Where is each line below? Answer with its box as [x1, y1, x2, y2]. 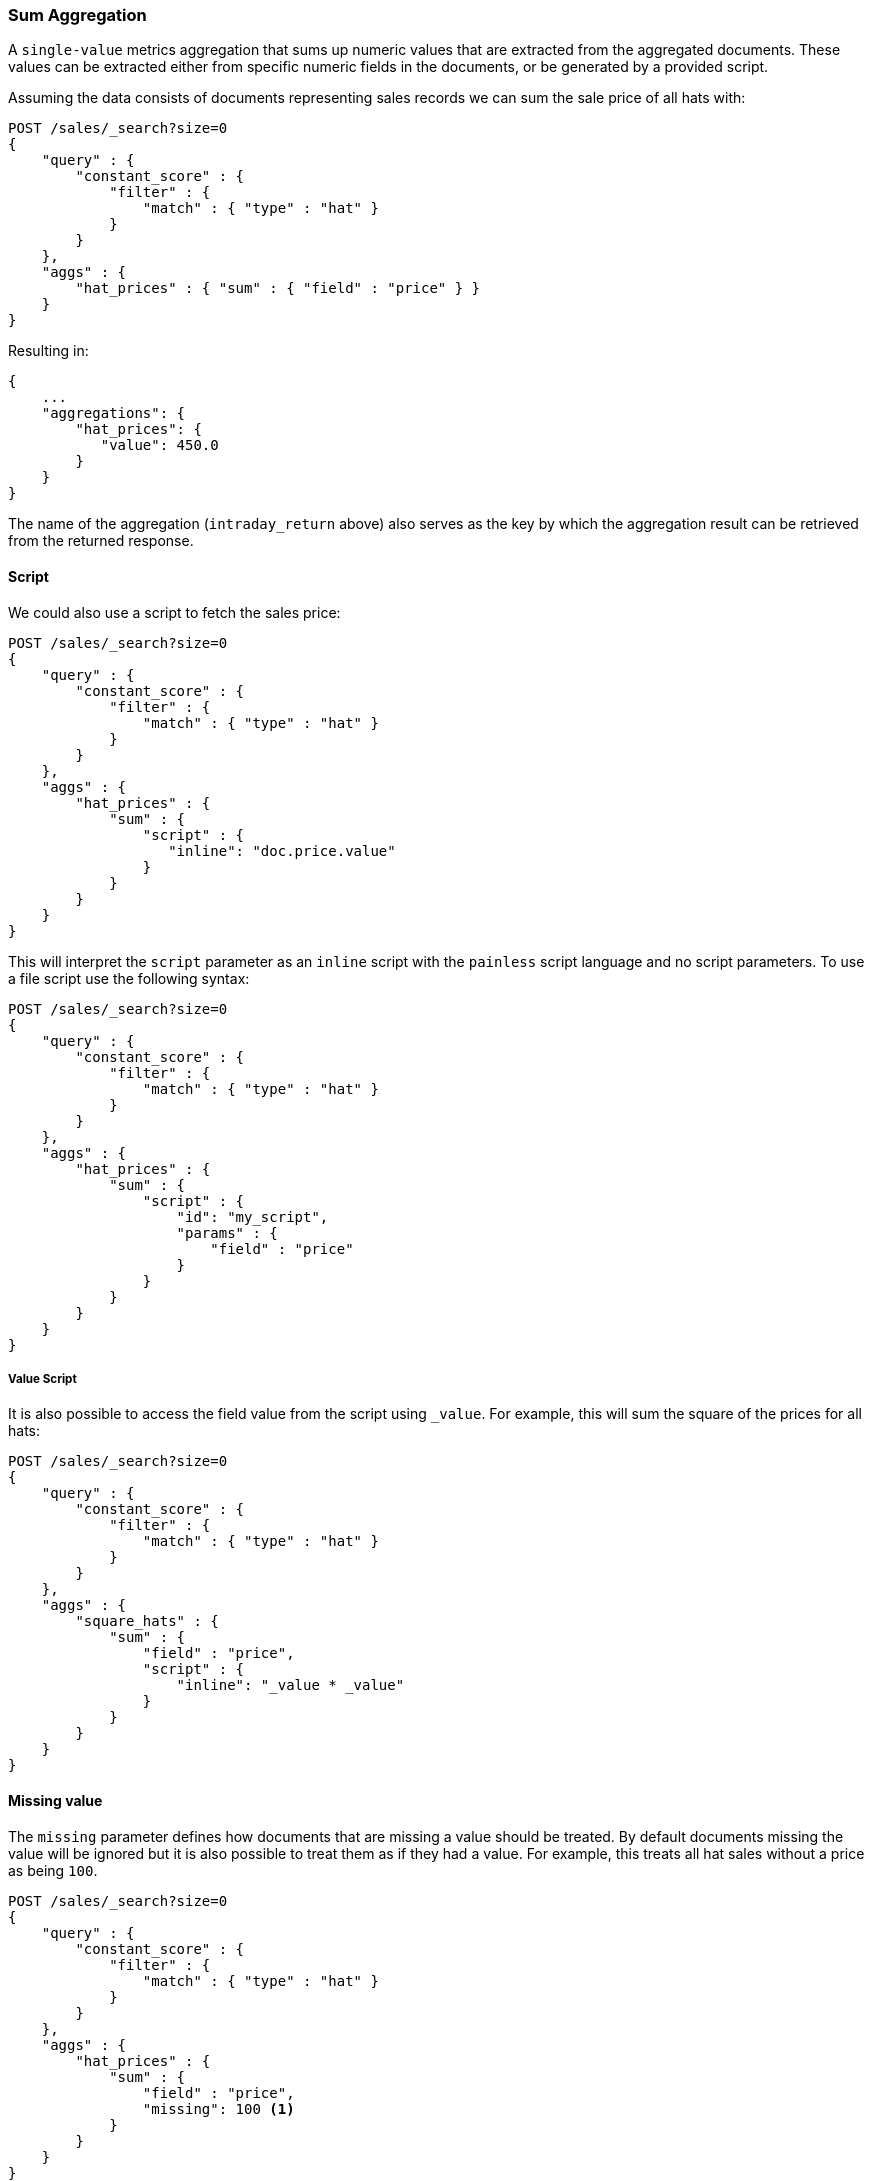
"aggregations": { [41, 405, 186, 422]
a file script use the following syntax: [8, 969, 250, 987]
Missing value [8, 1791, 103, 1809]
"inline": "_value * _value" [176, 1677, 405, 1694]
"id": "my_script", [176, 1208, 329, 1225]
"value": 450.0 [100, 437, 219, 454]
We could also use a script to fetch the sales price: [8, 603, 341, 621]
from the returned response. [8, 532, 194, 550]
